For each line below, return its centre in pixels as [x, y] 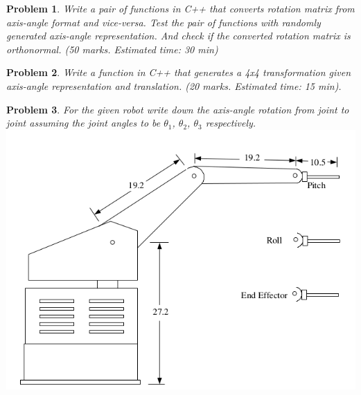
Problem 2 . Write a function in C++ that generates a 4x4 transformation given [179, 72]
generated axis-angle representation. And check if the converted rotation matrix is [178, 36]
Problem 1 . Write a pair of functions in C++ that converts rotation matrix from [180, 8]
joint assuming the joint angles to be [83, 123]
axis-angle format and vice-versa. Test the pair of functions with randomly [164, 22]
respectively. [231, 123]
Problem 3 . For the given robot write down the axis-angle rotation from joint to [178, 109]
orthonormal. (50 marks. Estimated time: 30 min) [112, 49]
